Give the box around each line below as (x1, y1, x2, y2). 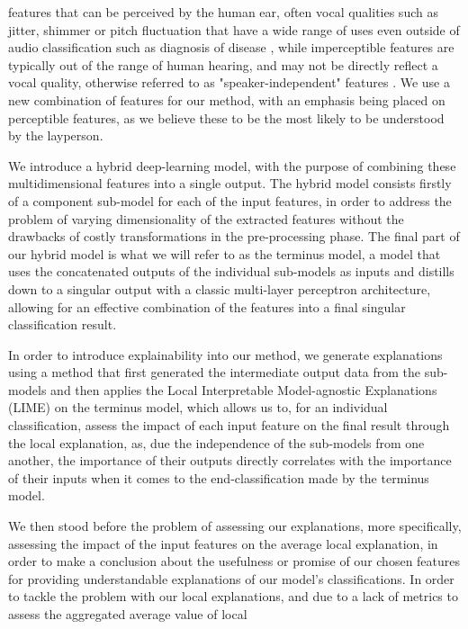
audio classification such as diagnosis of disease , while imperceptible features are (8, 38, 454, 57)
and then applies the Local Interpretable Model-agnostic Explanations (50, 380, 437, 399)
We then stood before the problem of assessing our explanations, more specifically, (8, 517, 462, 535)
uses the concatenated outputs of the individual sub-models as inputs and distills (8, 262, 454, 281)
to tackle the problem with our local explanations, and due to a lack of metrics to (8, 587, 458, 606)
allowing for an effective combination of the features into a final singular (8, 297, 406, 316)
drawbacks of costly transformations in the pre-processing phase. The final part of (8, 227, 460, 246)
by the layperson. (8, 126, 103, 145)
